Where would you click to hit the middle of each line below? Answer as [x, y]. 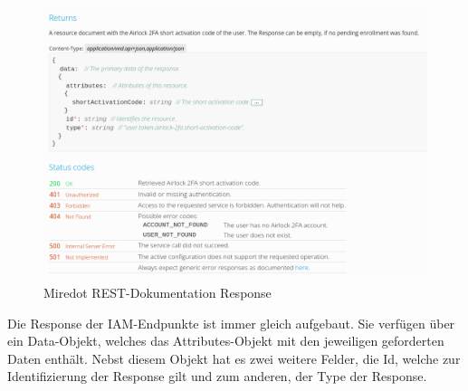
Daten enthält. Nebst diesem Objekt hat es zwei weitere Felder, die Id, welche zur [234, 358]
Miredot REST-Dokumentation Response [158, 293]
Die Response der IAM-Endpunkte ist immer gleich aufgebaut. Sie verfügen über [231, 323]
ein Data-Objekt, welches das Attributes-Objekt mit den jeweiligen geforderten [226, 341]
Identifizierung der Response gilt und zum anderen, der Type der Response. [217, 376]
